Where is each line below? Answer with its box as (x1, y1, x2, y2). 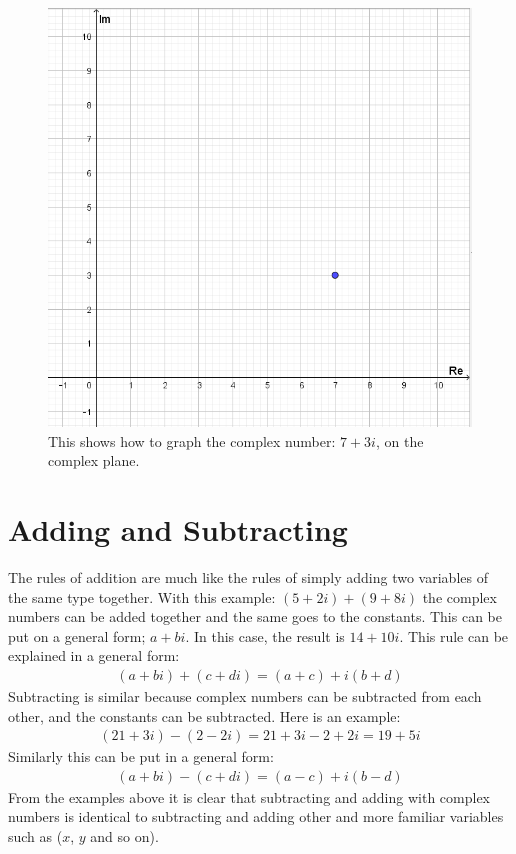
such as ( (8, 825, 63, 846)
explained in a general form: (8, 645, 180, 666)
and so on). (90, 825, 159, 846)
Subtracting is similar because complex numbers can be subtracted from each (8, 685, 482, 706)
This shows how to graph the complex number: (48, 430, 336, 451)
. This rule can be (399, 625, 509, 646)
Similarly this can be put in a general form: (8, 746, 274, 767)
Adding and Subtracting (8, 508, 348, 549)
